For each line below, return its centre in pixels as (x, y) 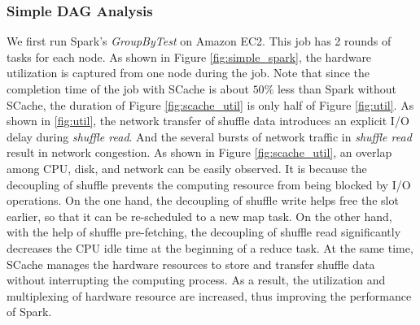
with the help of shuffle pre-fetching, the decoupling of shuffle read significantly (204, 232)
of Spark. (29, 312)
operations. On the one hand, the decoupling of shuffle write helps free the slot (203, 200)
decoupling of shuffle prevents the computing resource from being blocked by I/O (209, 184)
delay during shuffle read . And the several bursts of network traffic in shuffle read (209, 136)
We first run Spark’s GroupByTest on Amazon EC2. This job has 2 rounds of (199, 41)
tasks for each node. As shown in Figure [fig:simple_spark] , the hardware (189, 56)
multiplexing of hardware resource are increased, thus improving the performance (209, 295)
